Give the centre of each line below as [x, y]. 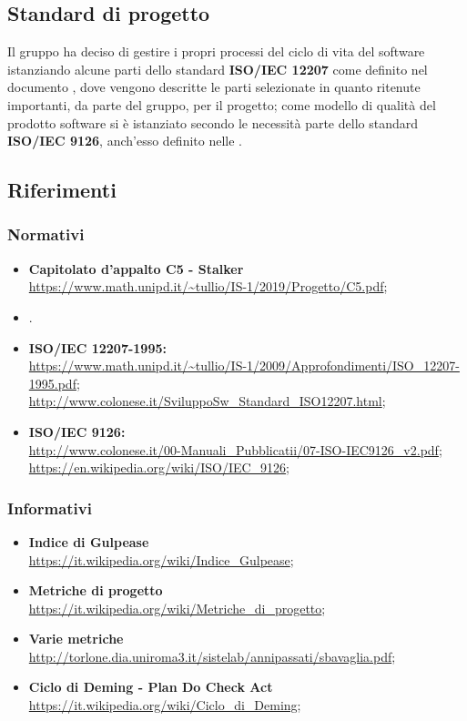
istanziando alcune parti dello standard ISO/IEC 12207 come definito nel [218, 69]
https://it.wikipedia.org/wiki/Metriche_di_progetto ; [177, 608]
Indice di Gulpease [89, 541]
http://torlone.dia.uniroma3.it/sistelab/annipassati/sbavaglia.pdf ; [212, 656]
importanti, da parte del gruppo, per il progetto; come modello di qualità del [222, 104]
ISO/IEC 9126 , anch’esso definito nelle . [125, 141]
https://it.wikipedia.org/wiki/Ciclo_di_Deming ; [165, 705]
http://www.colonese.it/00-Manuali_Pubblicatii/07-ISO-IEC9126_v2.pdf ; [235, 449]
